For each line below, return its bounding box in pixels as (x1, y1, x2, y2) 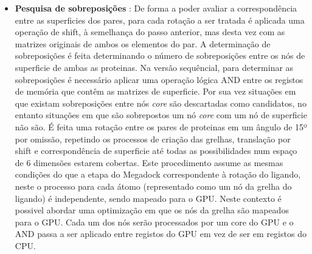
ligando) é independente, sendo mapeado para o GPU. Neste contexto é (15, 192, 282, 204)
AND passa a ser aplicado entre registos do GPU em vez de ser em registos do (15, 227, 307, 240)
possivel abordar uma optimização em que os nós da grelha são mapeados (15, 204, 289, 216)
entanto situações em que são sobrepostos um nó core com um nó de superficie (15, 109, 307, 121)
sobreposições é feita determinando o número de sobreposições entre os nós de (15, 49, 305, 62)
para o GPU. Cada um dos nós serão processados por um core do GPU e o (15, 215, 294, 228)
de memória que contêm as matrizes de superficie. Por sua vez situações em (15, 85, 296, 98)
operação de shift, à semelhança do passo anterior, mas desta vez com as (15, 25, 285, 38)
